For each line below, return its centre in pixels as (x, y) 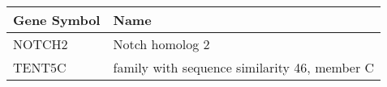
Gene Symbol (57, 20)
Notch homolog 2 (161, 44)
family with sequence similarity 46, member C (244, 67)
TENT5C (40, 67)
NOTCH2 (41, 44)
